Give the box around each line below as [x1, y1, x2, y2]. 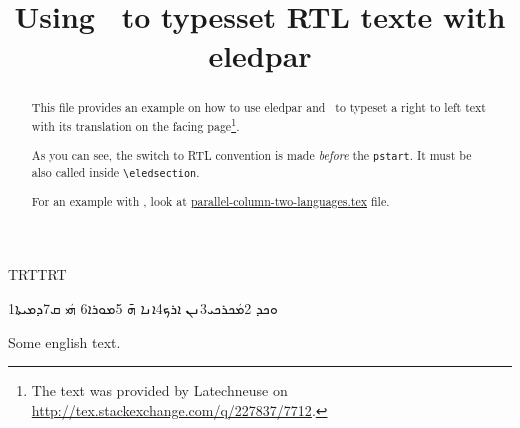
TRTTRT [8, 264, 67, 285]
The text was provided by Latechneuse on [31, 380, 288, 401]
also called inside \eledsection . [31, 163, 200, 180]
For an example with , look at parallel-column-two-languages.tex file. [31, 192, 390, 209]
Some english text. [8, 331, 121, 352]
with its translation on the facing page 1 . [31, 115, 240, 134]
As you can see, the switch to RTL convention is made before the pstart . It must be [31, 146, 472, 163]
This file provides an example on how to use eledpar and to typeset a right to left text [31, 99, 486, 116]
